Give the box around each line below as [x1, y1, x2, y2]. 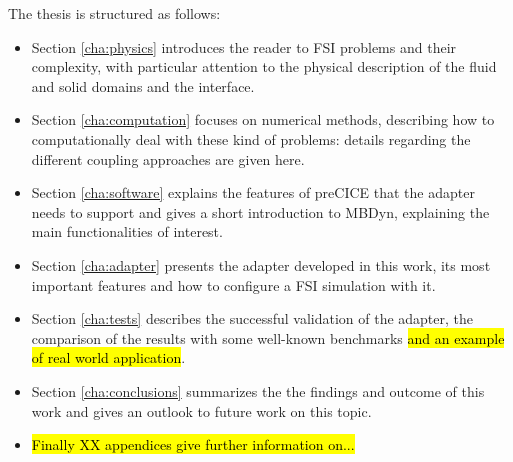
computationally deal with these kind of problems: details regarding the [31, 128, 471, 149]
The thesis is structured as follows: [8, 3, 221, 23]
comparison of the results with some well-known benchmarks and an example [31, 327, 505, 348]
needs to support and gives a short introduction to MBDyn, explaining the [31, 201, 490, 222]
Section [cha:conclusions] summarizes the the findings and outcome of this [31, 380, 485, 401]
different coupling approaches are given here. [31, 148, 305, 169]
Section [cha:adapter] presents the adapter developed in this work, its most [31, 254, 491, 275]
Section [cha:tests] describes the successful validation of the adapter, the [31, 308, 474, 329]
